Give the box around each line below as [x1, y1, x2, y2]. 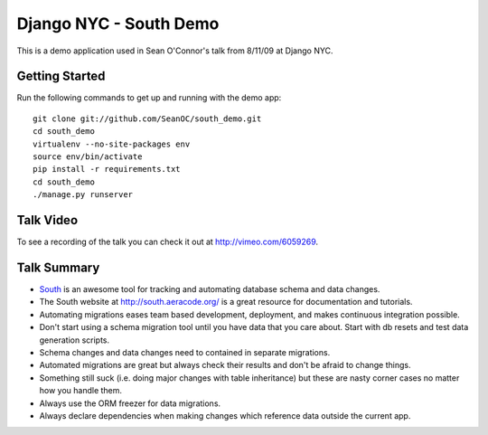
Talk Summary [16, 260, 100, 275]
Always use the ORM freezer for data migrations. [39, 398, 221, 409]
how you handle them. [39, 385, 122, 396]
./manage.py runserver [33, 190, 134, 200]
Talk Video [16, 213, 79, 228]
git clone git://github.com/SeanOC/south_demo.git [33, 113, 262, 124]
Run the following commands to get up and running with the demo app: [16, 92, 282, 103]
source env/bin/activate [33, 152, 143, 162]
